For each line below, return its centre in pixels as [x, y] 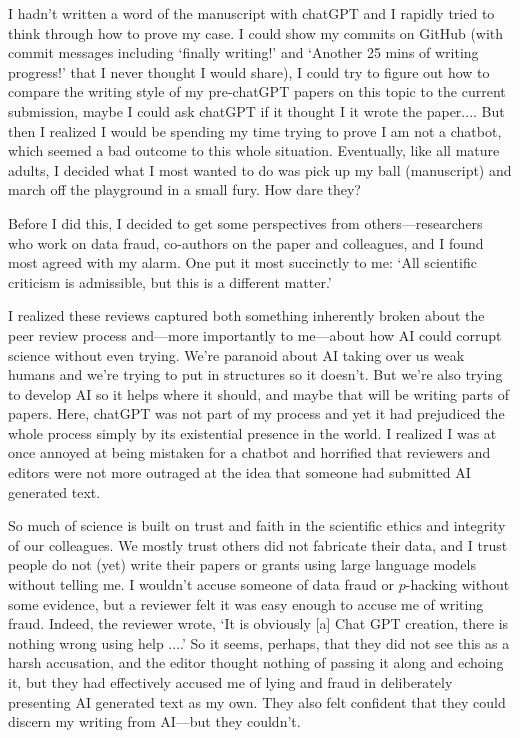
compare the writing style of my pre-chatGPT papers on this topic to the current [257, 91]
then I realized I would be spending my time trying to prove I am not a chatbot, [255, 130]
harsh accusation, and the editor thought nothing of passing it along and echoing [256, 662]
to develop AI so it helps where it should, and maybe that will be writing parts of [258, 393]
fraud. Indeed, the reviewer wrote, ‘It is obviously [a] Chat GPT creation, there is [258, 623]
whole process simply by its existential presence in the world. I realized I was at [252, 432]
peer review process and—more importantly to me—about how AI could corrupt [255, 334]
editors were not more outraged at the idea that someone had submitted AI [239, 472]
